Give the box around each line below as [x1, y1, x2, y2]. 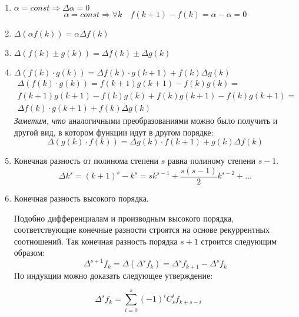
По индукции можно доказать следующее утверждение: [14, 269, 213, 281]
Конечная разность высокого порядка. [14, 191, 149, 204]
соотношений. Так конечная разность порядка [14, 235, 178, 247]
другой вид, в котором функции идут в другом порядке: [14, 126, 214, 138]
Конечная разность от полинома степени [14, 154, 159, 167]
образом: [14, 246, 45, 259]
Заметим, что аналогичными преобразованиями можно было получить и [14, 114, 278, 127]
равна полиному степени [168, 154, 255, 167]
